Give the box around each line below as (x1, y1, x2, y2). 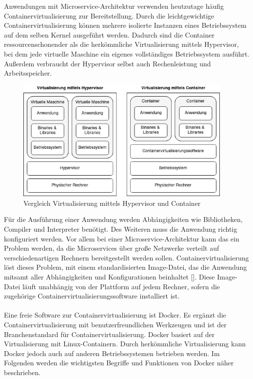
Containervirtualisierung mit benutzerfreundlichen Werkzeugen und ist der (4, 319, 227, 330)
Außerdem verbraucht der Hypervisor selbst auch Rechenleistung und (4, 58, 211, 68)
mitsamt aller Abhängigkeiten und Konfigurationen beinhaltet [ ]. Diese (4, 272, 215, 282)
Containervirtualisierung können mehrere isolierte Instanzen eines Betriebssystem (4, 20, 247, 30)
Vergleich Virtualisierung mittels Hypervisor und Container (23, 198, 201, 208)
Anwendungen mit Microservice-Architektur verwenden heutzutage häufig (4, 1, 224, 11)
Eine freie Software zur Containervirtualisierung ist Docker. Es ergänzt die (4, 310, 226, 320)
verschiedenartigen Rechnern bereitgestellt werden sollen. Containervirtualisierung (4, 252, 249, 262)
